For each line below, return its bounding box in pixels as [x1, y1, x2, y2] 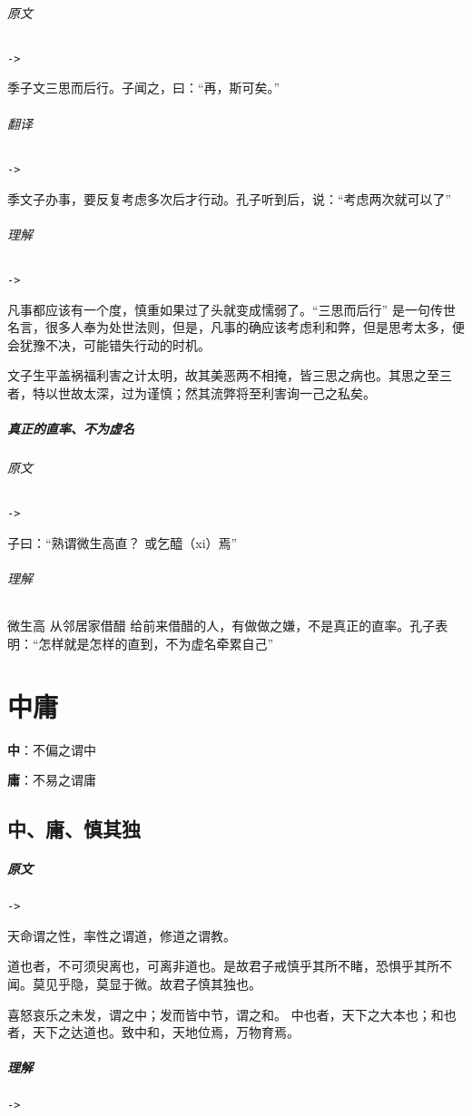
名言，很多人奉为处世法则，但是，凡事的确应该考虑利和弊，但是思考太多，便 [7, 318, 465, 337]
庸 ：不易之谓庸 [7, 770, 96, 789]
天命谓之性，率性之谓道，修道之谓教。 [7, 925, 236, 945]
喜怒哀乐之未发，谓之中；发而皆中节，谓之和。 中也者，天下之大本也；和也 [7, 1004, 457, 1023]
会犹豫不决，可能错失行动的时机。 [7, 335, 211, 354]
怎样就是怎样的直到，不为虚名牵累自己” [38, 633, 274, 652]
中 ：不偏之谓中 [7, 739, 96, 759]
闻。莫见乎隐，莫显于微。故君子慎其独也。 [7, 974, 261, 994]
